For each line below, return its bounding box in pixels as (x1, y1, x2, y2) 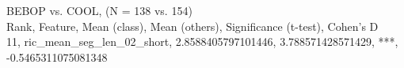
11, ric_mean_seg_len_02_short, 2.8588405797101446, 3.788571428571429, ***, (6, 33, 398, 50)
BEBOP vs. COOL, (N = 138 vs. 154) (6, 2, 192, 18)
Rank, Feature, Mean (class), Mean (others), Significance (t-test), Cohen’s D (6, 17, 379, 34)
